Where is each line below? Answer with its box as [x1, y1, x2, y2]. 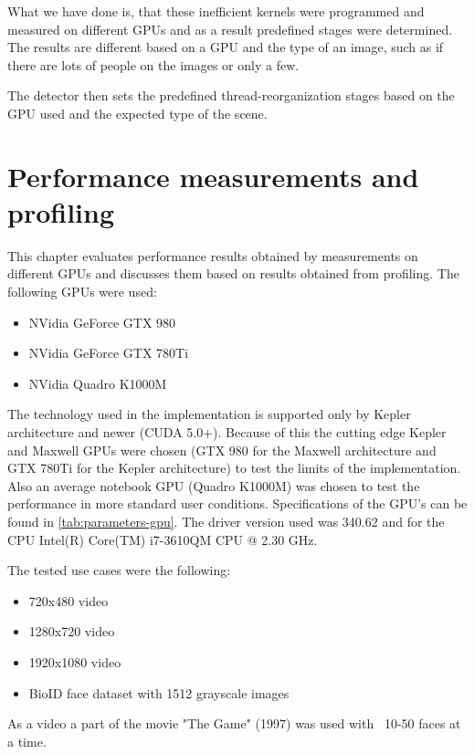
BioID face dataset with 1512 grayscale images [28, 683, 290, 702]
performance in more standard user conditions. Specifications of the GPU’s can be [7, 494, 468, 513]
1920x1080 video [28, 652, 121, 671]
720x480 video [28, 591, 109, 610]
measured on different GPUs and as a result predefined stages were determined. [7, 19, 453, 38]
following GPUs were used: [7, 282, 157, 301]
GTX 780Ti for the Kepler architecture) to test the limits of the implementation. [7, 458, 461, 477]
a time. [7, 731, 47, 750]
